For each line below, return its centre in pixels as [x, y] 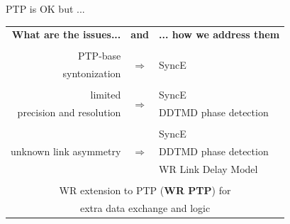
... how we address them [219, 34]
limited [106, 95]
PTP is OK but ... [45, 9]
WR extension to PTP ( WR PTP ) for [145, 190]
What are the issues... [66, 34]
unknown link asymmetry [66, 151]
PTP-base [99, 56]
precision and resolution [69, 112]
